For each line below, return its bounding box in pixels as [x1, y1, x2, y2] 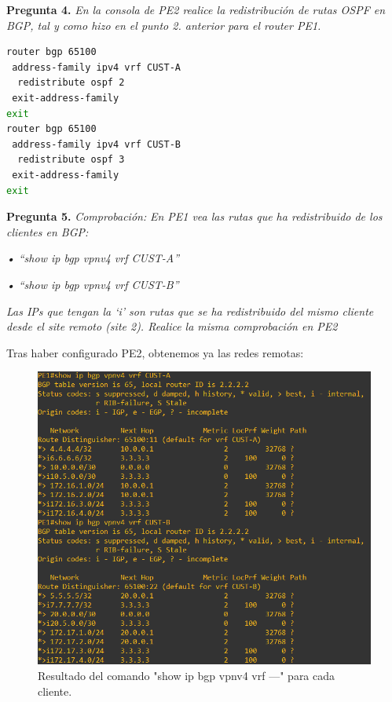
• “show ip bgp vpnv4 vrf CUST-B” [6, 276, 179, 292]
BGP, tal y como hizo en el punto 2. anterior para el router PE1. [6, 16, 321, 33]
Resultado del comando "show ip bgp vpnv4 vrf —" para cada [38, 667, 335, 683]
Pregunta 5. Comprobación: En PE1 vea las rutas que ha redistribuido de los [6, 208, 383, 225]
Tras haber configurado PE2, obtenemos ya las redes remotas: [6, 344, 304, 360]
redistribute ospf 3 [17, 154, 125, 166]
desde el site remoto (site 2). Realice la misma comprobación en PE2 [6, 318, 338, 335]
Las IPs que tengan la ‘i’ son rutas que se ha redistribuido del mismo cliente [6, 302, 374, 319]
